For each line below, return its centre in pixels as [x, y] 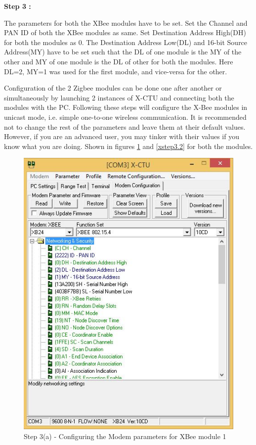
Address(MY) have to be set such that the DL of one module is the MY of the [123, 52]
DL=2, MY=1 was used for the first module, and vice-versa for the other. [116, 71]
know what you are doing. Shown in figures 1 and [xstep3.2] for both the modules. [128, 146]
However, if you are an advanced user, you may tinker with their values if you [122, 136]
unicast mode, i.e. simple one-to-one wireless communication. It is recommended [125, 117]
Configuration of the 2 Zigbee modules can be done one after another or [113, 88]
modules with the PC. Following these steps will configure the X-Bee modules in [126, 107]
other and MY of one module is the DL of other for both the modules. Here [119, 61]
